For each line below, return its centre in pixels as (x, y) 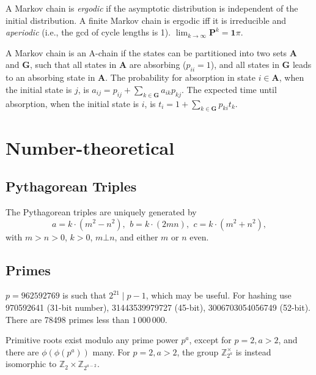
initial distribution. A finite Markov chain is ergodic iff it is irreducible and (146, 20)
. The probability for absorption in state (180, 77)
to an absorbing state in (50, 77)
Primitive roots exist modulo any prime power (92, 340)
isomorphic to (31, 364)
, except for (210, 340)
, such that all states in (73, 65)
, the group (198, 351)
